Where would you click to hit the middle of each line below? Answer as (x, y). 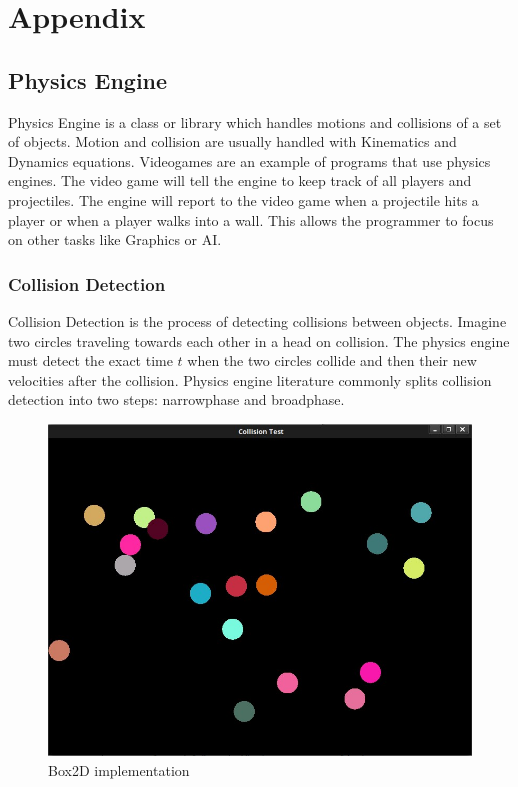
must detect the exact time (90, 360)
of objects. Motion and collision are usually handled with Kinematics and (232, 141)
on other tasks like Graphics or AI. (115, 239)
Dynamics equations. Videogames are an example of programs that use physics (249, 160)
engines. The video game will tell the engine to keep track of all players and (240, 180)
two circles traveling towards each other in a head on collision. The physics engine (259, 340)
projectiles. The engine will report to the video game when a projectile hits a (243, 199)
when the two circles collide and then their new (332, 360)
